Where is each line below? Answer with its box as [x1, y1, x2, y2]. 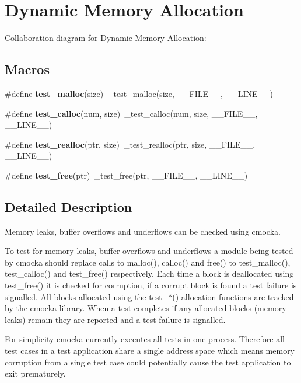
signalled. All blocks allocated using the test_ [5, 290, 169, 302]
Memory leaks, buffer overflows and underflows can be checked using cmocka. [5, 225, 281, 237]
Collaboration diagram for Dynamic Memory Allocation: [5, 32, 206, 44]
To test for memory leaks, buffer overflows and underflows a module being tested [5, 245, 293, 257]
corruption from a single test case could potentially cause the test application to [5, 356, 291, 368]
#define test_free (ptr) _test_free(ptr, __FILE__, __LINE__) [5, 169, 248, 181]
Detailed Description [5, 197, 132, 215]
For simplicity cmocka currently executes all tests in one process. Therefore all [5, 333, 285, 345]
